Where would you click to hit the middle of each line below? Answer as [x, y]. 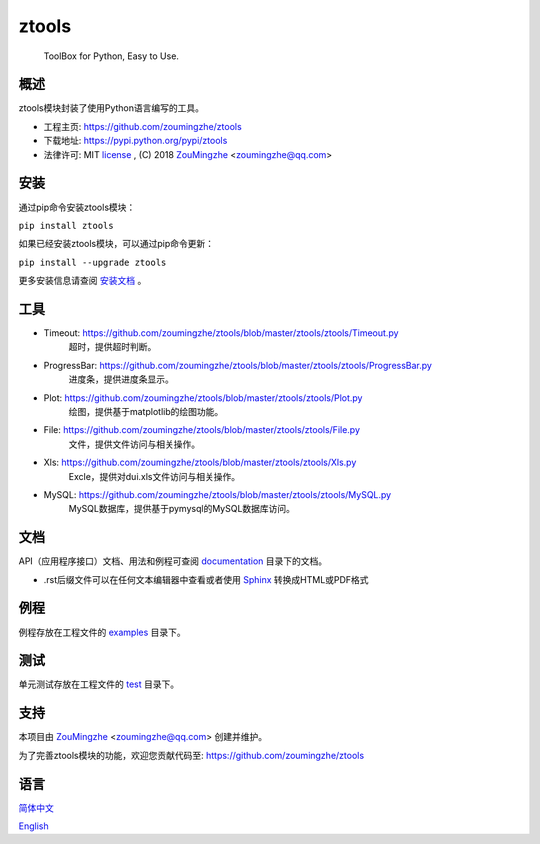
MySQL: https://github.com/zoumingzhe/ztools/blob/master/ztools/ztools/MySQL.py [217, 494]
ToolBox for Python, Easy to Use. [111, 56]
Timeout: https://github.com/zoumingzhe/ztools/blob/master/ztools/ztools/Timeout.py [221, 333]
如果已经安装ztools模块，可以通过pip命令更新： [116, 244]
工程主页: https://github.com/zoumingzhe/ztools [142, 126]
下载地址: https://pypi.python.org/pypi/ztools [135, 141]
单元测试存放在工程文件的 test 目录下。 [99, 684]
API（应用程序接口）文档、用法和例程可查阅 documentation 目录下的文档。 [173, 561]
